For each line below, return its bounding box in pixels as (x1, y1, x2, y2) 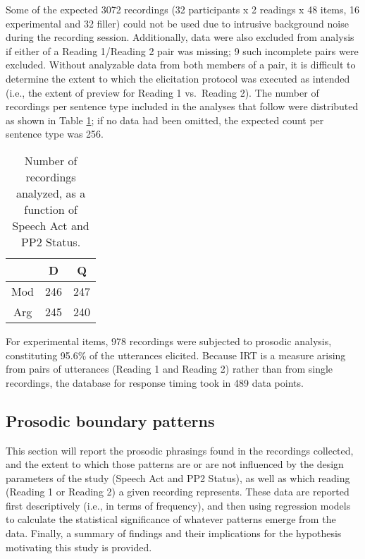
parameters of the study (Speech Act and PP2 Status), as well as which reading (6, 470, 350, 485)
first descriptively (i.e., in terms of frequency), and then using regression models (6, 498, 351, 512)
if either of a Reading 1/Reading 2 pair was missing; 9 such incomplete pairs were (6, 43, 359, 58)
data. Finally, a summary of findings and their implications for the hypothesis (6, 526, 342, 541)
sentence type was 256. (6, 126, 104, 141)
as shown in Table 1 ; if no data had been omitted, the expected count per (6, 112, 324, 127)
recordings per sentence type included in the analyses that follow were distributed (6, 99, 359, 114)
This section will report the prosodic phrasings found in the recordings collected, (6, 443, 354, 457)
